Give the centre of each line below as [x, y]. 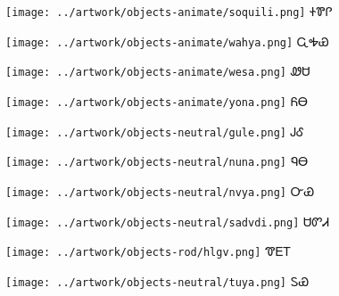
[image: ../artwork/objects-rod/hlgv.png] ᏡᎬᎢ [149, 251]
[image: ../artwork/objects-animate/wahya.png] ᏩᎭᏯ [167, 41]
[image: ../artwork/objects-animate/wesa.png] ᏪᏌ [158, 71]
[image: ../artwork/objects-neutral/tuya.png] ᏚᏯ [157, 280]
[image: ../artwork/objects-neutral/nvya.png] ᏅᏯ [160, 190]
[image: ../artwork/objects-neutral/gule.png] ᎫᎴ [155, 131]
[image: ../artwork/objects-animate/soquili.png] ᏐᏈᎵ [169, 11]
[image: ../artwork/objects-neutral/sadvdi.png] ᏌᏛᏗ [167, 221]
